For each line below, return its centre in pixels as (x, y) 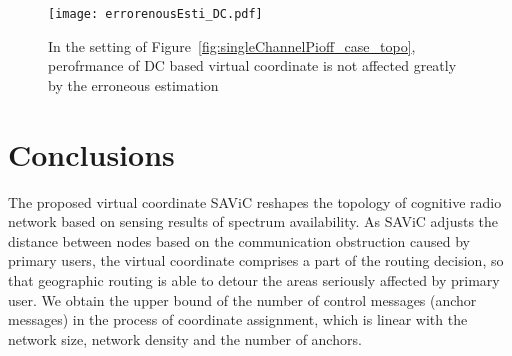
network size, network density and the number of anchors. (185, 338)
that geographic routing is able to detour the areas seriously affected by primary (254, 279)
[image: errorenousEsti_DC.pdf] (155, 14)
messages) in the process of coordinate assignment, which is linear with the (238, 319)
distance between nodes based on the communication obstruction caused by (239, 240)
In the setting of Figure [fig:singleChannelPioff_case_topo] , (232, 45)
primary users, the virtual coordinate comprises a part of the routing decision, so (256, 260)
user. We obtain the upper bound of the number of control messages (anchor (242, 299)
